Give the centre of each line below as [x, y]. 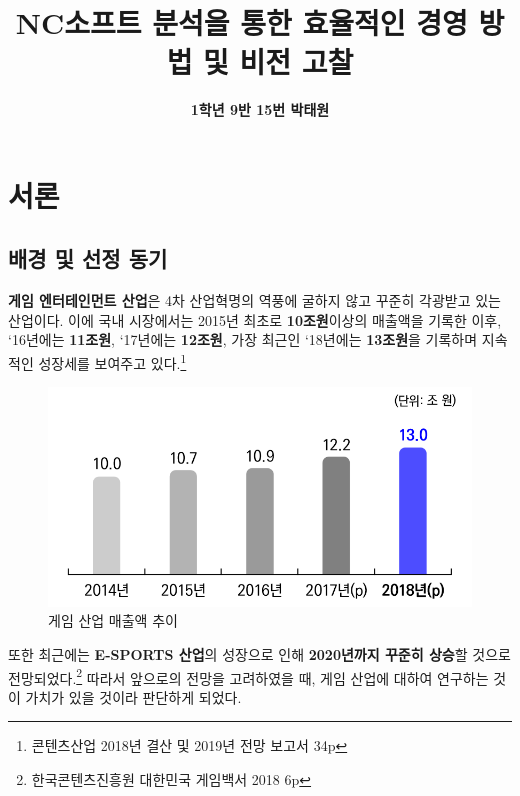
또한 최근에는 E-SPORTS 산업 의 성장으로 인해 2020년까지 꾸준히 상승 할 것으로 [259, 653]
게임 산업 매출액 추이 [113, 620]
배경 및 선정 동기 [88, 258]
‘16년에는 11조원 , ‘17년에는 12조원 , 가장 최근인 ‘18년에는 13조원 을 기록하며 [243, 339]
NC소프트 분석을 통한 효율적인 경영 [241, 22]
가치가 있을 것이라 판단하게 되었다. [133, 696]
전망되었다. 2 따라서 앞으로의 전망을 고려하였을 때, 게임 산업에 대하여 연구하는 [248, 676]
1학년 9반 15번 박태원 [260, 109]
